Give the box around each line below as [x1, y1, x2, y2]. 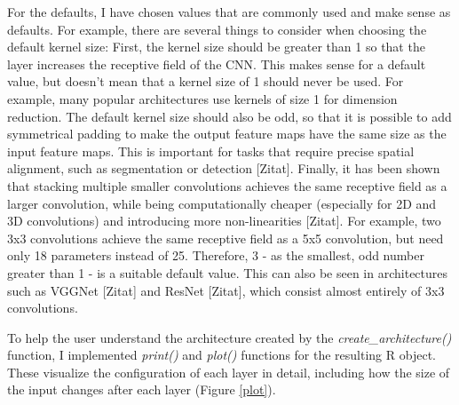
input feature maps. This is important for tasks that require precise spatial [7, 141, 415, 160]
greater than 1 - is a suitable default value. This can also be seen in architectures [7, 263, 448, 282]
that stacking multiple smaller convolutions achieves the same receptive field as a [7, 176, 447, 195]
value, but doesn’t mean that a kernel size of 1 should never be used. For [7, 72, 404, 91]
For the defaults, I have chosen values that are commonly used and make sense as [7, 3, 451, 20]
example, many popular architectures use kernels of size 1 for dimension [7, 89, 398, 107]
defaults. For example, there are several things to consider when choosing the [7, 20, 427, 38]
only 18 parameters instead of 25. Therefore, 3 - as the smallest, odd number [7, 246, 424, 265]
